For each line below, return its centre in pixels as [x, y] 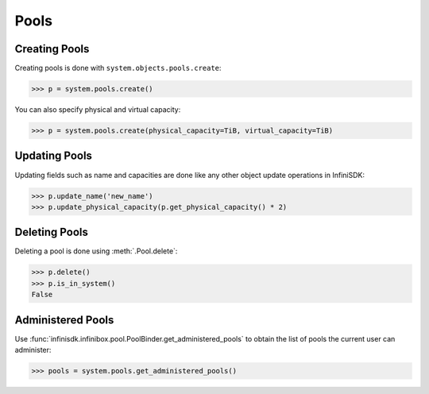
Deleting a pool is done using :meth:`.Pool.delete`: [96, 251]
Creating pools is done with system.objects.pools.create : [118, 68]
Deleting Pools [52, 232]
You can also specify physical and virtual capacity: [98, 110]
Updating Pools [54, 156]
